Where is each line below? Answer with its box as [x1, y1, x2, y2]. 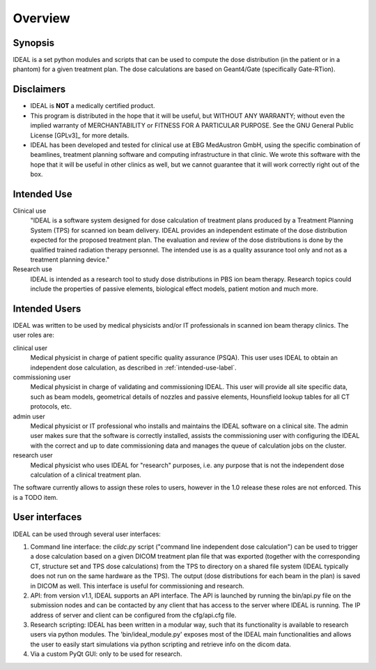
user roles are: [13, 331, 55, 340]
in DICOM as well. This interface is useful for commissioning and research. [30, 581, 244, 590]
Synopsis [13, 37, 55, 49]
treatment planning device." [30, 255, 110, 264]
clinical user [13, 344, 48, 352]
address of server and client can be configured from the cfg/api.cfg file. [30, 611, 237, 619]
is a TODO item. [13, 493, 58, 501]
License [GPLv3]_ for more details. [30, 131, 130, 139]
